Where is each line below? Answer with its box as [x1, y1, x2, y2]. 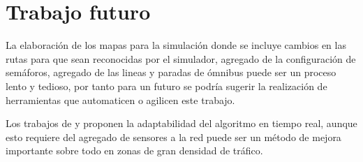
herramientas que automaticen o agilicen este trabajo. [6, 92, 235, 107]
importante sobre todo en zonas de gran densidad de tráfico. [6, 143, 263, 158]
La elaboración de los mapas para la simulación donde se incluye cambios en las [6, 38, 346, 52]
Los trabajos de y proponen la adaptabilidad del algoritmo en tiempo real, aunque [6, 116, 357, 131]
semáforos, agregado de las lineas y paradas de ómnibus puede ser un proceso [6, 65, 336, 80]
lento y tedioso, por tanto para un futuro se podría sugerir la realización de [6, 78, 327, 93]
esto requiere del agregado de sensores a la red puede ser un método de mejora [6, 129, 341, 144]
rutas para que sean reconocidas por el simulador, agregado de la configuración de [6, 51, 356, 66]
